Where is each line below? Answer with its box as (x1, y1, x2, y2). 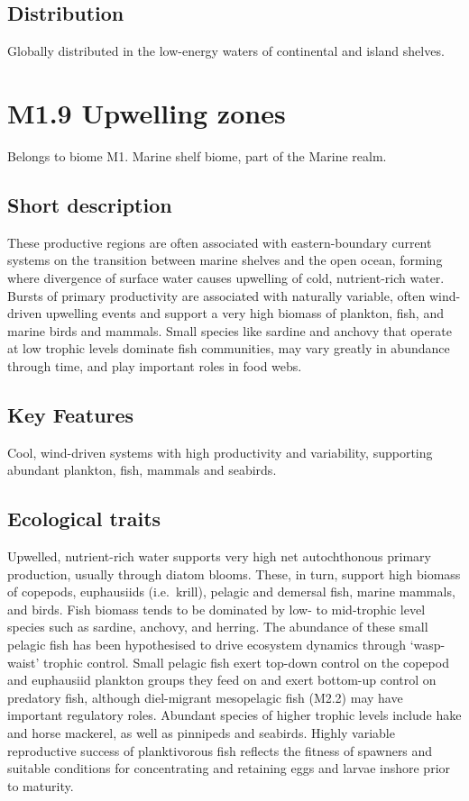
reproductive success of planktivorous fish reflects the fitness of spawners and (7, 741, 433, 760)
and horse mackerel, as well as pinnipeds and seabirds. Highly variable (7, 724, 395, 742)
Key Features (7, 400, 134, 428)
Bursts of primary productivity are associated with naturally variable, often (7, 286, 426, 305)
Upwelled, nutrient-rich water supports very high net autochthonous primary (7, 547, 431, 566)
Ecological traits (7, 505, 161, 532)
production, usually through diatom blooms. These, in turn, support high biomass (7, 564, 461, 583)
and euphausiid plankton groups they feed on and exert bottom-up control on (7, 670, 437, 689)
